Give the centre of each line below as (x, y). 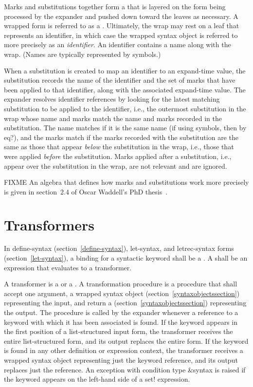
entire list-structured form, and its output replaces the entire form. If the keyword (126, 341)
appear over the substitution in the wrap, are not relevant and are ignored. (116, 166)
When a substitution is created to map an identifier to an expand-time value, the (125, 70)
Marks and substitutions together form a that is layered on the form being (115, 6)
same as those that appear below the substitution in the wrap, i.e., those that (119, 147)
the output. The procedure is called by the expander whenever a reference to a (121, 312)
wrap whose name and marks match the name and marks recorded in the (113, 118)
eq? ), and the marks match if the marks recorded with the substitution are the (121, 137)
